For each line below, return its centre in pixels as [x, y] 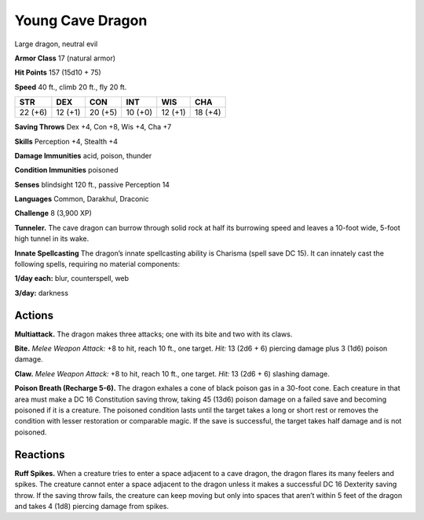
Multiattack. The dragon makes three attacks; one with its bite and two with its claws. [154, 334]
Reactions [40, 455]
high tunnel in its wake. [52, 238]
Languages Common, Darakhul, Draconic [82, 199]
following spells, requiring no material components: [97, 264]
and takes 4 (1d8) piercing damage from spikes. [91, 506]
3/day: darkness [42, 293]
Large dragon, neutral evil [56, 44]
